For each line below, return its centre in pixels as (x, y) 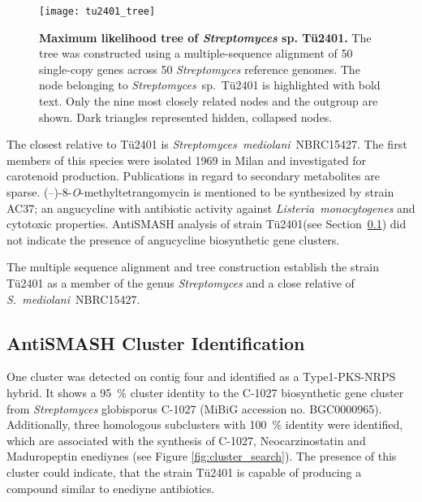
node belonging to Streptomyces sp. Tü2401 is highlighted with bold (210, 85)
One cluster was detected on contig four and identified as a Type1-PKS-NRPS (201, 376)
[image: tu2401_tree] (97, 11)
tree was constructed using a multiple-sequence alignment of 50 (196, 53)
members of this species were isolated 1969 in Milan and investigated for (187, 160)
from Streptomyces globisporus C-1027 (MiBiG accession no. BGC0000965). (194, 408)
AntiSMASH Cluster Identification (156, 342)
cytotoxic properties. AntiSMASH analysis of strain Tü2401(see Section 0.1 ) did (207, 224)
